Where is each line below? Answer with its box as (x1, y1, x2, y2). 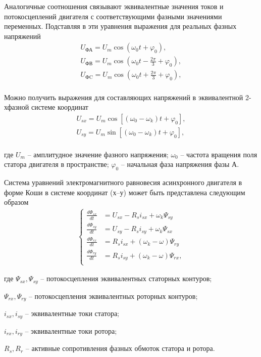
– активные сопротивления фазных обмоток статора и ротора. (25, 343, 215, 353)
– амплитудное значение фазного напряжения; (27, 149, 169, 159)
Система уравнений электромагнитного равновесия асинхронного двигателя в (4, 177, 242, 188)
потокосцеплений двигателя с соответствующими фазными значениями (4, 11, 222, 21)
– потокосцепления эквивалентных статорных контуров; (40, 273, 212, 284)
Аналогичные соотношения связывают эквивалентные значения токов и (4, 1, 224, 11)
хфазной (4, 102, 29, 112)
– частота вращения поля (180, 149, 257, 159)
